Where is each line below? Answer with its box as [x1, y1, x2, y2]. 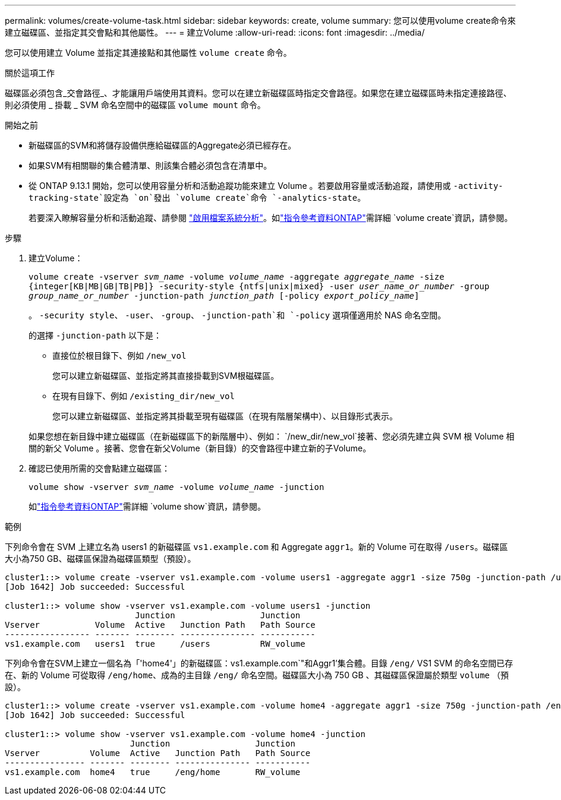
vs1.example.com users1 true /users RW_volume [5, 639, 305, 649]
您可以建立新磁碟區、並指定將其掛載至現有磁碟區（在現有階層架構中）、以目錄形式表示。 [52, 411, 398, 421]
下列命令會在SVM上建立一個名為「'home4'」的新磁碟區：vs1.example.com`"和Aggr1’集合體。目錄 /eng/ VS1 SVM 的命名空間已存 [5, 658, 513, 668]
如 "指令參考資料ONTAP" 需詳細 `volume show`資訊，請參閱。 [29, 501, 266, 511]
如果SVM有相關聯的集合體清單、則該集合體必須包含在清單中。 [29, 160, 272, 170]
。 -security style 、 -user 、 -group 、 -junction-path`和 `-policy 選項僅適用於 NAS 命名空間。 [29, 310, 446, 320]
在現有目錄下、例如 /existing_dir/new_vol [52, 391, 235, 401]
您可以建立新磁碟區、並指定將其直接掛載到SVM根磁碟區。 [52, 371, 279, 381]
